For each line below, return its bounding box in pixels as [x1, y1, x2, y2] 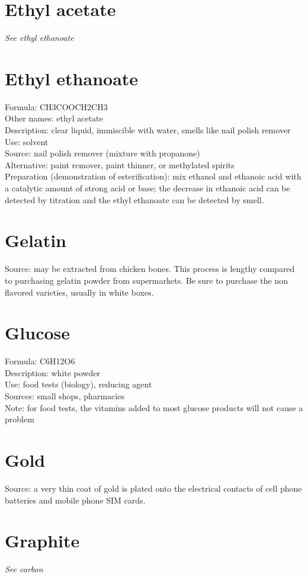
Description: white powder [5, 366, 100, 379]
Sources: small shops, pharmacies [5, 390, 124, 402]
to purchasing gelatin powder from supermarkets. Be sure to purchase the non [5, 274, 288, 286]
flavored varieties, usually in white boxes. [5, 286, 154, 298]
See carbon [5, 563, 43, 575]
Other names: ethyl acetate [5, 112, 103, 124]
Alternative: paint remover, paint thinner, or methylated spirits [5, 158, 235, 171]
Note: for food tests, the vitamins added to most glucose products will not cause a [5, 401, 303, 413]
